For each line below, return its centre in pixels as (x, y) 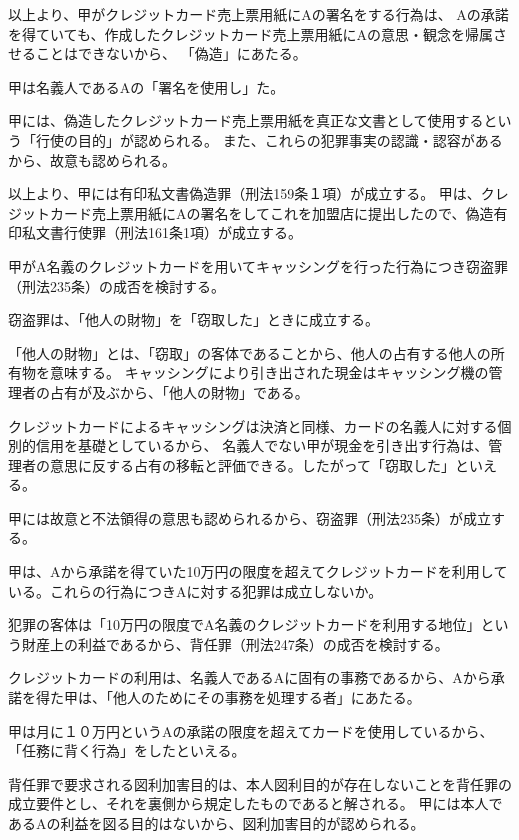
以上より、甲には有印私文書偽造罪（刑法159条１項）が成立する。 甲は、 (244, 193)
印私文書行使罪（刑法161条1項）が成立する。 (155, 232)
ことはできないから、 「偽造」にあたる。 (171, 53)
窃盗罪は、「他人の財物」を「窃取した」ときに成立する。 (193, 319)
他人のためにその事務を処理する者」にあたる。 (266, 697)
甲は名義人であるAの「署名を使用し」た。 (146, 86)
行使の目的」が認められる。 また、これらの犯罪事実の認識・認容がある (269, 139)
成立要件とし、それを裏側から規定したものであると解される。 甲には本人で (255, 803)
